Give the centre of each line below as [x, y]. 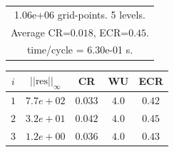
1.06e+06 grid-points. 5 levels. [80, 14]
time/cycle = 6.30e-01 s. [80, 50]
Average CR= [41, 32]
